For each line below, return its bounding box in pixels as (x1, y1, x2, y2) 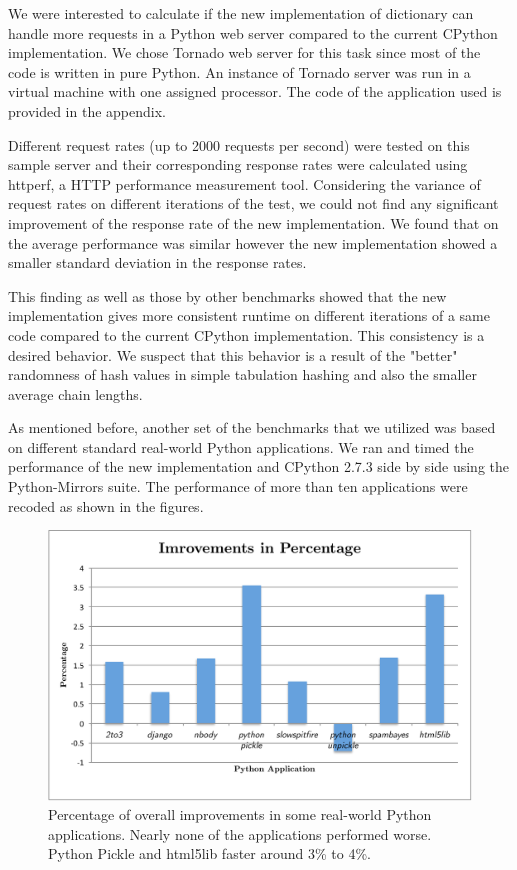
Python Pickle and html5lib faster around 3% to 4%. (48, 843, 371, 864)
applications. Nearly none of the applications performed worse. (48, 823, 432, 844)
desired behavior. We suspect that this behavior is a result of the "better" (8, 344, 458, 365)
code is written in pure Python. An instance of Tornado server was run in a (8, 61, 471, 82)
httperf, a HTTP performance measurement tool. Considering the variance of (8, 173, 481, 194)
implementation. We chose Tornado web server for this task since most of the (8, 42, 481, 63)
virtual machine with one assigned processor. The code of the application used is (8, 81, 502, 102)
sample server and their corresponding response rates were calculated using (8, 154, 468, 175)
